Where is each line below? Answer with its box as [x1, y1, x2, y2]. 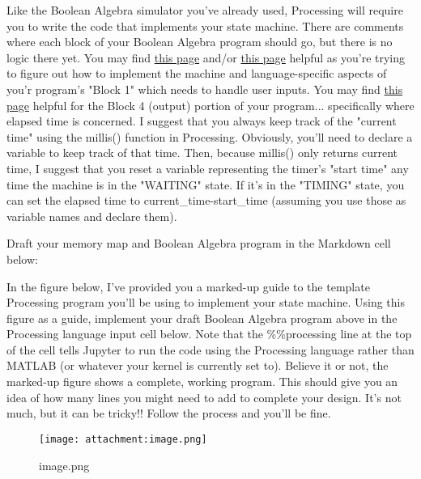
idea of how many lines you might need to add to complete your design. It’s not [6, 388, 402, 405]
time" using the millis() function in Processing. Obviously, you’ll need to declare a [6, 128, 413, 145]
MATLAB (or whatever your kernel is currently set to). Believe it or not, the [6, 357, 389, 374]
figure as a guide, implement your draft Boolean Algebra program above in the [6, 309, 398, 326]
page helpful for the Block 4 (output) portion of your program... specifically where [6, 96, 415, 113]
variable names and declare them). [6, 207, 177, 224]
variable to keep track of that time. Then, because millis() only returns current [6, 144, 398, 161]
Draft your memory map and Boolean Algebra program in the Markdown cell [6, 235, 391, 252]
